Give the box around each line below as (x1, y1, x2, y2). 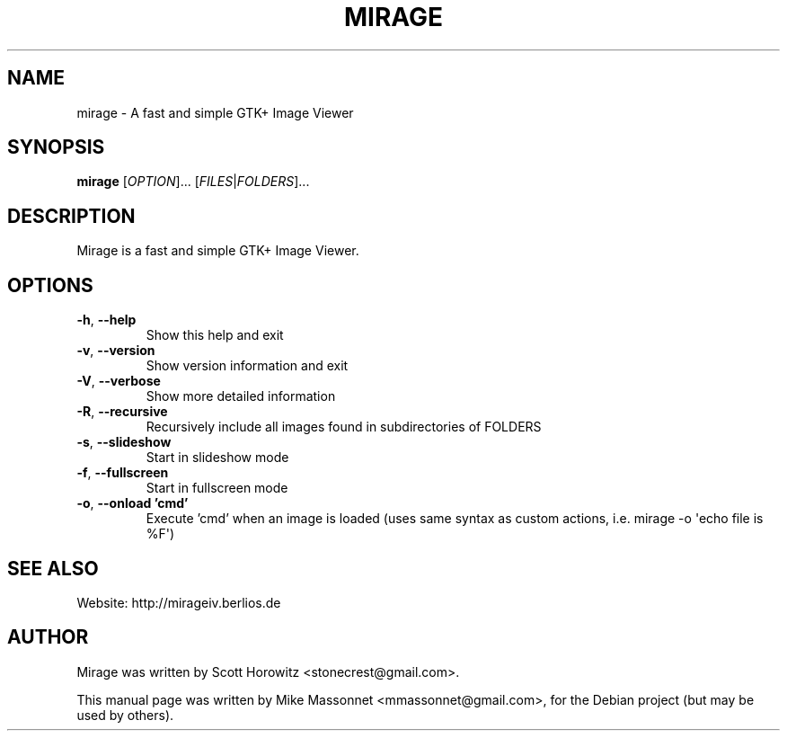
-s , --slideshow (76, 434, 172, 450)
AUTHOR (7, 626, 89, 649)
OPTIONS (7, 273, 93, 297)
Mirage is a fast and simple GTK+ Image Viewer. (76, 243, 359, 259)
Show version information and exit (146, 358, 349, 374)
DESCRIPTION (7, 204, 136, 227)
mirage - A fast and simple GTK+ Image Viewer (76, 104, 354, 120)
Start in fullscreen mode (146, 480, 288, 496)
